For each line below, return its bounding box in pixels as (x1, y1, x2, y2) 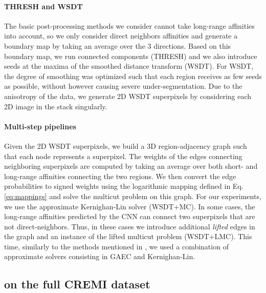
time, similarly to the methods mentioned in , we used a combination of (4, 241, 229, 251)
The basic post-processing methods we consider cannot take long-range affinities (4, 20, 255, 31)
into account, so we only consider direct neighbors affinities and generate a (4, 30, 238, 41)
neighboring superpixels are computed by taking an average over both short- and (4, 161, 258, 171)
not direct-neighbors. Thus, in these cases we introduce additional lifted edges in (4, 221, 255, 231)
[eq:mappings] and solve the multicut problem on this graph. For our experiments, (4, 190, 261, 201)
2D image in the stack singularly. (4, 101, 107, 111)
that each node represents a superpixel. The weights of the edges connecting (4, 150, 242, 161)
